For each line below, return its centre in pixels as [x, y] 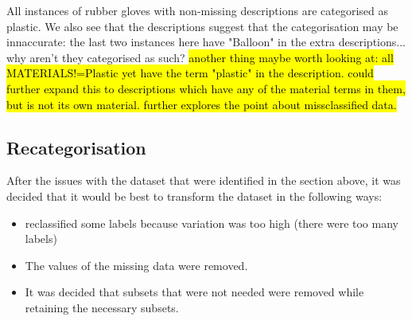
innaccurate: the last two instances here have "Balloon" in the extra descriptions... [206, 42]
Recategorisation [76, 147]
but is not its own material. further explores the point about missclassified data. [202, 104]
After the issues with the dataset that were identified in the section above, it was [204, 180]
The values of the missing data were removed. [136, 265]
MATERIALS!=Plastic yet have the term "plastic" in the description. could [190, 73]
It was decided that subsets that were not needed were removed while [194, 292]
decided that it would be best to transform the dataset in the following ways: [194, 196]
